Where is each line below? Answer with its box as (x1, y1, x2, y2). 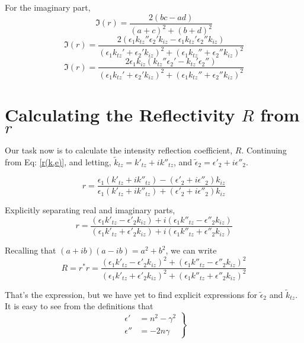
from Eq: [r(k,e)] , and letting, (5, 155, 111, 168)
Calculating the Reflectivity (5, 102, 235, 126)
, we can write (165, 244, 217, 257)
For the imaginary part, (5, 1, 91, 13)
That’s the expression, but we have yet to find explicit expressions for (5, 288, 258, 300)
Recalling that (5, 244, 56, 257)
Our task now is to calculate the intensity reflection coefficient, (5, 143, 233, 156)
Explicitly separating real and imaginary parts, (5, 204, 175, 216)
